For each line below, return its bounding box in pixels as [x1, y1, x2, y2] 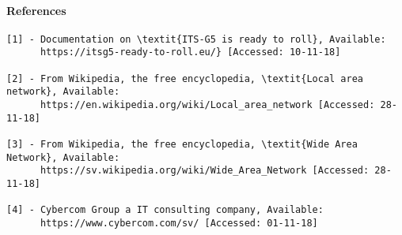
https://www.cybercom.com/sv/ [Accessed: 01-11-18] [40, 217, 318, 229]
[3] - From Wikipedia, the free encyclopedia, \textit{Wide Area [6, 139, 358, 151]
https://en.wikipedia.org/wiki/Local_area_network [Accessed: [40, 99, 375, 111]
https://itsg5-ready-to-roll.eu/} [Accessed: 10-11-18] [40, 47, 341, 58]
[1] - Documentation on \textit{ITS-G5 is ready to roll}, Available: [6, 33, 386, 45]
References [6, 2, 66, 18]
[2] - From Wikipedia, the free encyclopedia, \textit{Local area [6, 73, 364, 84]
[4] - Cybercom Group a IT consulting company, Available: [6, 204, 324, 216]
